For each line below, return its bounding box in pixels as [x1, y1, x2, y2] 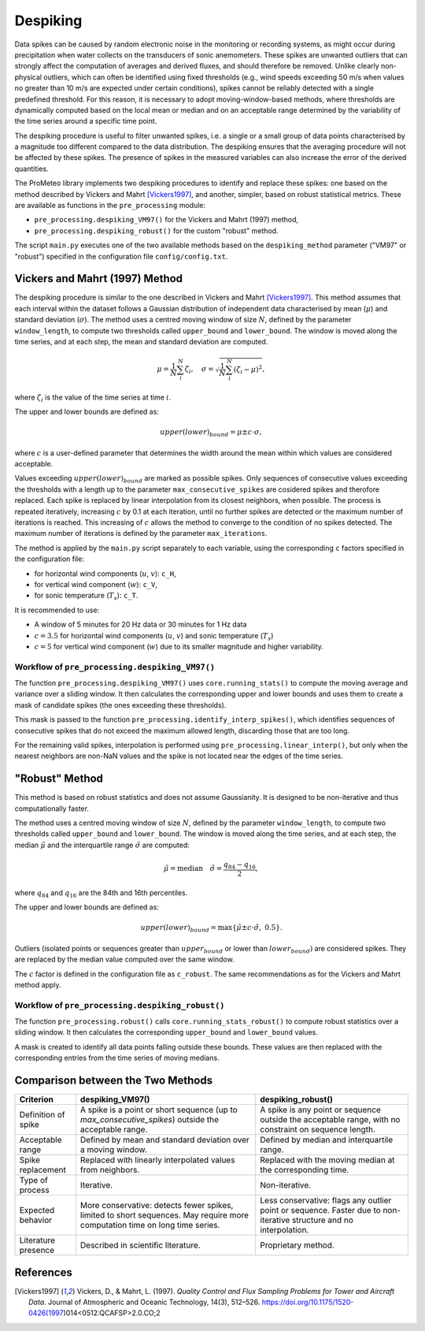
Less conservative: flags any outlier [260, 1195, 392, 1206]
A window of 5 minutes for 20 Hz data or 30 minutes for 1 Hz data [34, 619, 247, 630]
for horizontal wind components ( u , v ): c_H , [34, 568, 176, 578]
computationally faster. [14, 804, 90, 813]
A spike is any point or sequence [260, 1104, 382, 1115]
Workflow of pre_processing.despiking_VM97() [14, 661, 216, 672]
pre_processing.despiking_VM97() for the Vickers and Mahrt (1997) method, [34, 215, 299, 225]
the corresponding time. [260, 1165, 349, 1176]
